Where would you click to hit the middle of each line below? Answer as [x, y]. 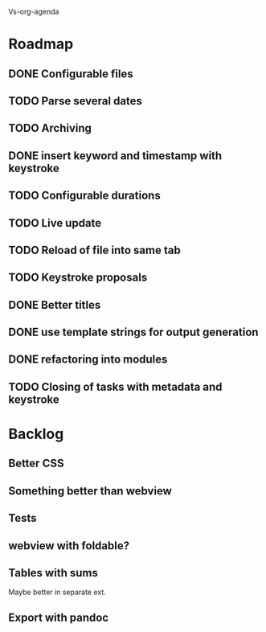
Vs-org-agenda [34, 12]
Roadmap [41, 44]
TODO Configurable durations [84, 196]
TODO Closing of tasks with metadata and [115, 386]
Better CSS [36, 464]
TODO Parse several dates [76, 101]
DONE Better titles [55, 305]
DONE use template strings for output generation [133, 332]
